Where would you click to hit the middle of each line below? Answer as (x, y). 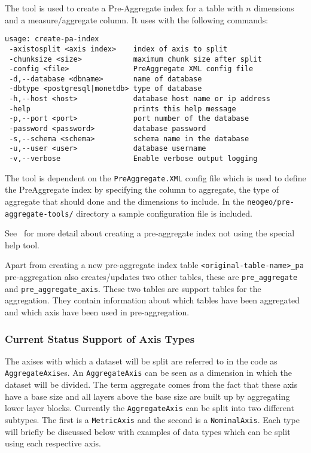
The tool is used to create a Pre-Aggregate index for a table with (124, 8)
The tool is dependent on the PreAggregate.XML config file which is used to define (155, 177)
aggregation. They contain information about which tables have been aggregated (152, 300)
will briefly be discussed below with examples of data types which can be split (148, 431)
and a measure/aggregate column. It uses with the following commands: (137, 19)
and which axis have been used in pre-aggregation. (97, 312)
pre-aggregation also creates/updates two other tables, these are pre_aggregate (151, 277)
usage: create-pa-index (52, 39)
